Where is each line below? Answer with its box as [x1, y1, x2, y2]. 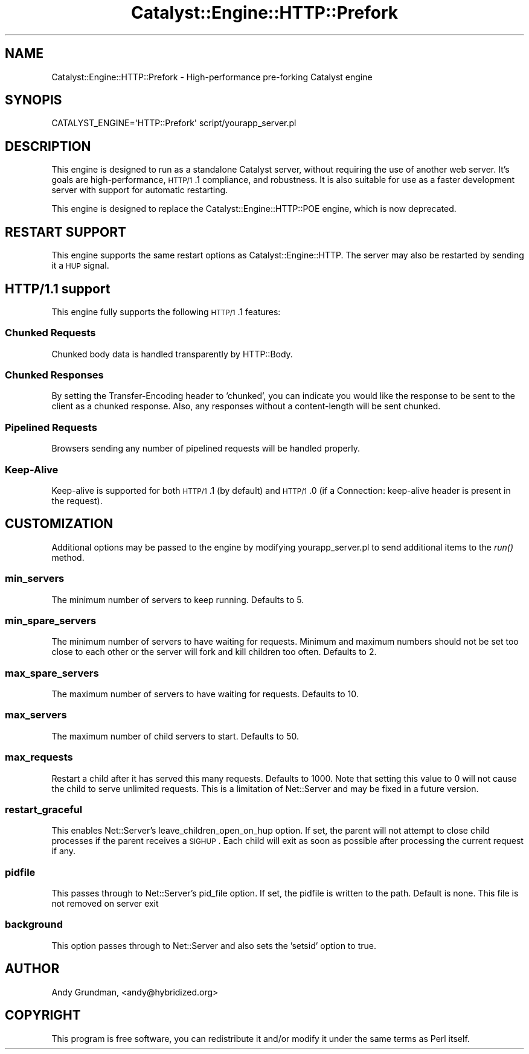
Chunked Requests [5, 327, 96, 339]
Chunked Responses [5, 369, 104, 382]
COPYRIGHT [5, 1008, 81, 1023]
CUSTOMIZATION [5, 516, 114, 532]
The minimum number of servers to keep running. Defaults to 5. [51, 594, 304, 605]
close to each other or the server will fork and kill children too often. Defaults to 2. [51, 647, 377, 657]
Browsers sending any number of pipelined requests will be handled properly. [51, 443, 360, 454]
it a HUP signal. [51, 260, 109, 271]
